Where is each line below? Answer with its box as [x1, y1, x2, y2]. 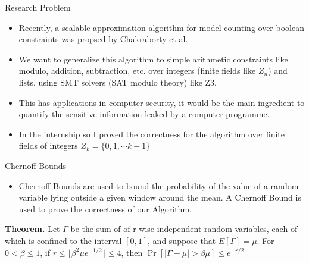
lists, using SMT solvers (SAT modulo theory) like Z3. [18, 76, 217, 88]
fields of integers [18, 139, 78, 152]
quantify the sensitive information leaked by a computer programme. [18, 108, 270, 120]
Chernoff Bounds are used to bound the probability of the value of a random [18, 179, 299, 192]
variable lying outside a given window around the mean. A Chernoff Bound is [18, 191, 301, 203]
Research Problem [5, 1, 71, 13]
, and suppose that [148, 234, 216, 246]
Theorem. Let [5, 223, 60, 235]
